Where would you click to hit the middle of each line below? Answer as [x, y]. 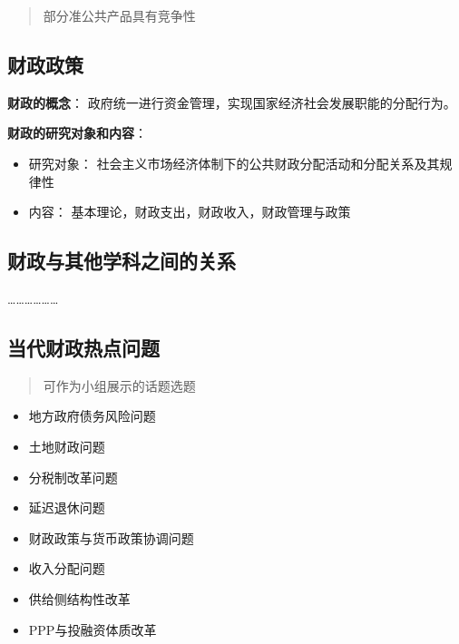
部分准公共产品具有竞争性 [119, 15]
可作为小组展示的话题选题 [119, 385]
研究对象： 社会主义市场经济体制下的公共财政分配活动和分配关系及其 [234, 163]
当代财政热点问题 [83, 347]
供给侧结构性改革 [79, 598]
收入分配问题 [67, 568]
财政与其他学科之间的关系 [122, 261]
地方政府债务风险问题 [92, 416]
